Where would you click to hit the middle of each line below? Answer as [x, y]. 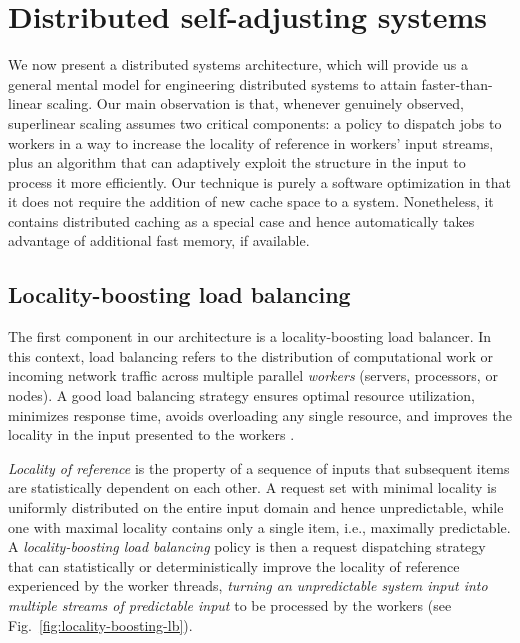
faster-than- [457, 83]
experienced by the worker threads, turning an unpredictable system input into [248, 585]
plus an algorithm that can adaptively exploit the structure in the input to [237, 162]
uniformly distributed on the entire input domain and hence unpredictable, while [256, 507]
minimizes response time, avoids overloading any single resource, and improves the [260, 414]
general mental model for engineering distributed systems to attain [212, 83]
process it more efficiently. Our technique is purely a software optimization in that [259, 181]
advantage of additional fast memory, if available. [159, 240]
